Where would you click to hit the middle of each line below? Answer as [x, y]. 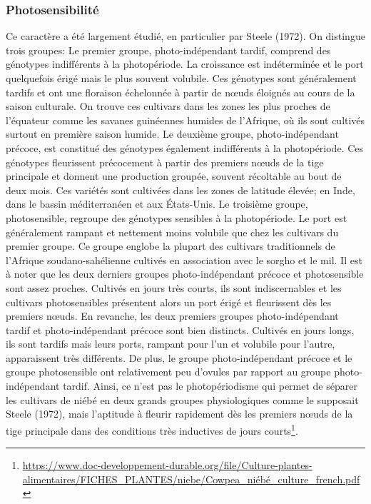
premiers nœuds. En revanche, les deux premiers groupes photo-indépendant [172, 316]
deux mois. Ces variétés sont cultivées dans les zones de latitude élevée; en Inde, [181, 190]
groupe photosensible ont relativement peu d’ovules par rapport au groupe [168, 372]
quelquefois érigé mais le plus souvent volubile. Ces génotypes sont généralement [181, 78]
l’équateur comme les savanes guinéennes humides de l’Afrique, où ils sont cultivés [185, 120]
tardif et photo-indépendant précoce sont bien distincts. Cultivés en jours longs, [180, 329]
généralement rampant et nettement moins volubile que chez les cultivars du [172, 232]
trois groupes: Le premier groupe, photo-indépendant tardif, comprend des [168, 50]
